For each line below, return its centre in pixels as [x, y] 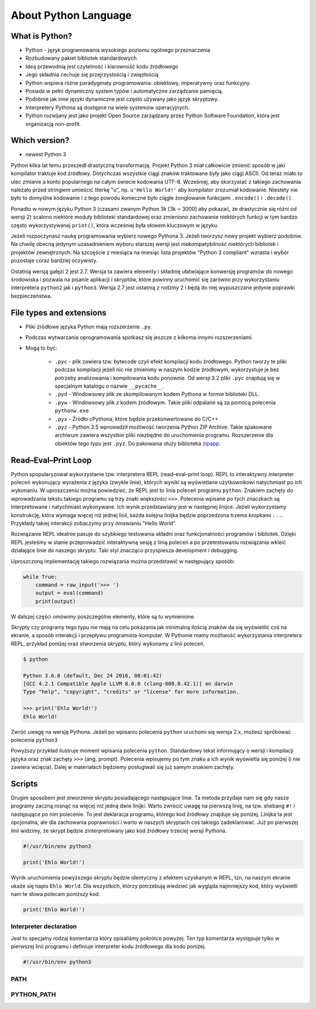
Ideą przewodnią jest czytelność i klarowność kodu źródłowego [102, 66]
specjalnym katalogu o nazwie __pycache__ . [110, 386]
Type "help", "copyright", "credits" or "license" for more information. [131, 692]
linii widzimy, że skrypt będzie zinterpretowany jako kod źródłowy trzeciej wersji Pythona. [119, 830]
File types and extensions [59, 312]
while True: [40, 577]
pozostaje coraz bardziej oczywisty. [54, 261]
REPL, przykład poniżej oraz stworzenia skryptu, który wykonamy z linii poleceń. [108, 644]
